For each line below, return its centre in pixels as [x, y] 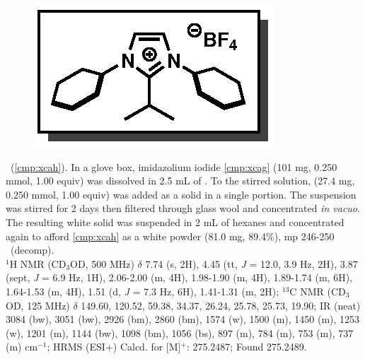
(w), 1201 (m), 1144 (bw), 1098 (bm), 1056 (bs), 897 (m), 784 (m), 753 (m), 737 [180, 332]
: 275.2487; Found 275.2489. [247, 347]
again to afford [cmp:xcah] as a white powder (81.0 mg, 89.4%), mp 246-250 [170, 236]
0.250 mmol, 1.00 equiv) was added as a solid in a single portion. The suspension [181, 194]
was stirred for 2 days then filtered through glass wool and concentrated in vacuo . [183, 208]
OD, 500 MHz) [102, 263]
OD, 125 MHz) [38, 305]
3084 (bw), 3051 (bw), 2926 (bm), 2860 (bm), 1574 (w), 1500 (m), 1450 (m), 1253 [183, 319]
